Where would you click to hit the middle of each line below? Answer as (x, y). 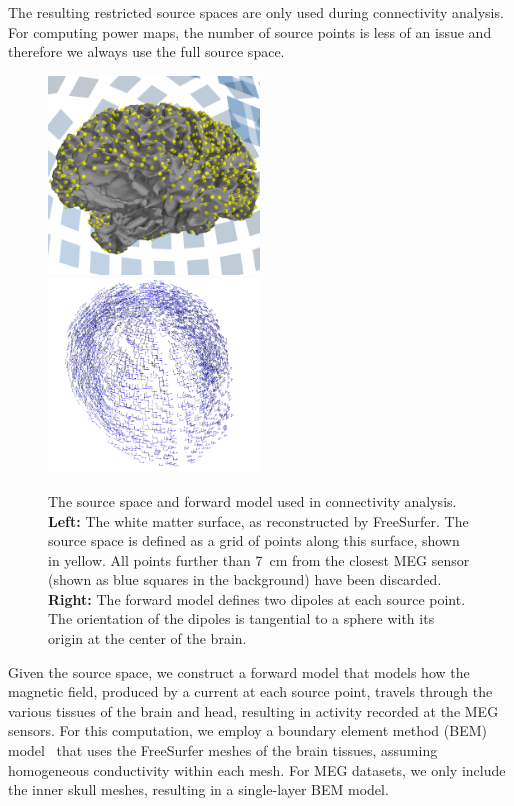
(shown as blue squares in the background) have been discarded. (245, 579)
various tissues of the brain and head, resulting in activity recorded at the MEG (253, 710)
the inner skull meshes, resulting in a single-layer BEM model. (198, 789)
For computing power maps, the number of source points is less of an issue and (250, 31)
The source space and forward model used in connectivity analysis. (252, 500)
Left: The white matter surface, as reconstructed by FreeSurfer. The (258, 520)
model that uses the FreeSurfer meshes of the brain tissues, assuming (223, 750)
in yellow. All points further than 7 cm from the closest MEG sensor (259, 559)
